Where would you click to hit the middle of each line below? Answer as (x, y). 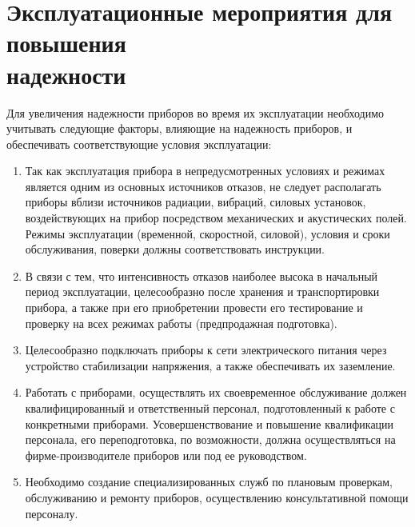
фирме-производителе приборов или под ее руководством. (166, 455)
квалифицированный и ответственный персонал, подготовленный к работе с (210, 408)
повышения (66, 43)
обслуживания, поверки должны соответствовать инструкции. (175, 249)
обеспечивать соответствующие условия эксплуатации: (139, 144)
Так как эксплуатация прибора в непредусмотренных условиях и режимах (205, 171)
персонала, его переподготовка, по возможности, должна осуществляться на (210, 439)
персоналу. (52, 513)
